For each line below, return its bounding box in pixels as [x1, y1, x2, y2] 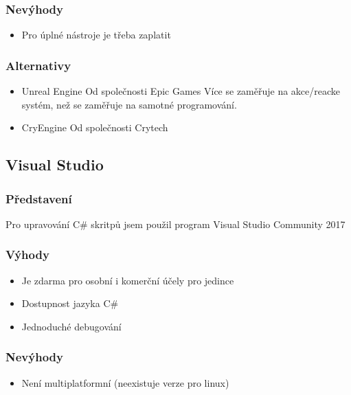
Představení [5, 190, 72, 207]
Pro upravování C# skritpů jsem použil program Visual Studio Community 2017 [5, 216, 346, 231]
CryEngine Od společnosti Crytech [21, 120, 168, 135]
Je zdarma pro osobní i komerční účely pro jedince [21, 273, 234, 287]
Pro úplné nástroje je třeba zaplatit [21, 27, 171, 42]
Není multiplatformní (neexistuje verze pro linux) [21, 375, 229, 390]
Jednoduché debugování [21, 319, 122, 333]
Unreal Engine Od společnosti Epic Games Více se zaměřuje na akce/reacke [21, 84, 341, 98]
